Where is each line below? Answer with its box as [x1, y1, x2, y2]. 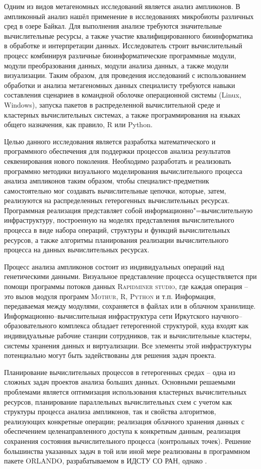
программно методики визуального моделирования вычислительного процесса [4, 165, 242, 176]
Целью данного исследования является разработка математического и [4, 136, 216, 146]
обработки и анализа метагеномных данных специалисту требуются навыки [4, 79, 235, 90]
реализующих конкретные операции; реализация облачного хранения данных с [4, 416, 244, 426]
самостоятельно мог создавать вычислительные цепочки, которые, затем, [4, 185, 226, 196]
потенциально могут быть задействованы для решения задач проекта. [4, 350, 216, 360]
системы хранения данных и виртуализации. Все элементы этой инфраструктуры [4, 340, 251, 350]
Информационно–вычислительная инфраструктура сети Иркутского [4, 310, 209, 321]
